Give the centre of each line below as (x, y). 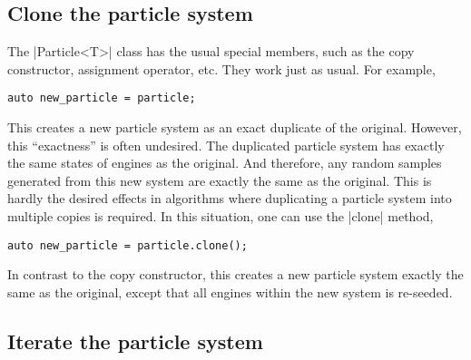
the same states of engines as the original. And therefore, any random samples (225, 163)
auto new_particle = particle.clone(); (128, 245)
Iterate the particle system (135, 341)
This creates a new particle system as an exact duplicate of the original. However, (235, 127)
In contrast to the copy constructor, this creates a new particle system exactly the (235, 274)
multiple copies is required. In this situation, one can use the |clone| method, (221, 216)
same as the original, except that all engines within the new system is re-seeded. (230, 292)
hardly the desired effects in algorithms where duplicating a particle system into (230, 198)
